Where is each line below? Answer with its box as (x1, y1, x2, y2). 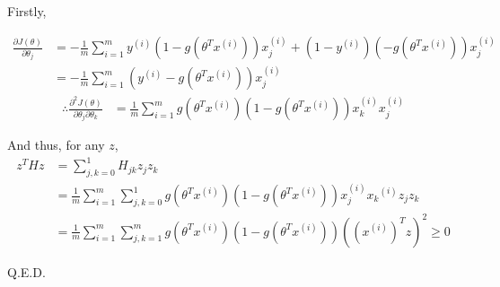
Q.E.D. (7, 262, 46, 281)
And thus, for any (7, 135, 105, 154)
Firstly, (7, 2, 47, 20)
